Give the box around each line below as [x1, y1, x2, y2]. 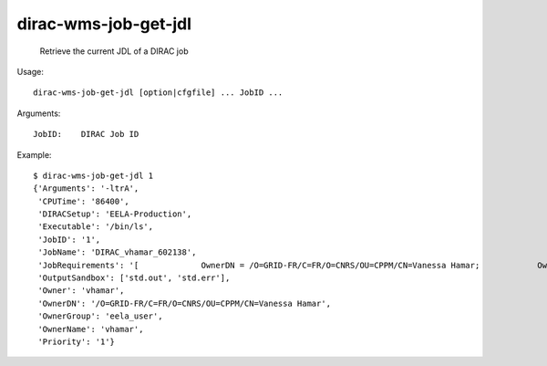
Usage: [16, 66, 45, 77]
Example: [16, 149, 52, 160]
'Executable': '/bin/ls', [37, 222, 154, 232]
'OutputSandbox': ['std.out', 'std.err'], [37, 273, 231, 283]
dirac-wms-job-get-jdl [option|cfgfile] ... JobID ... [33, 88, 284, 98]
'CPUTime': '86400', [37, 196, 129, 206]
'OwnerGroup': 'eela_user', [37, 311, 163, 321]
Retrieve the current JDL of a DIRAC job [39, 46, 189, 57]
